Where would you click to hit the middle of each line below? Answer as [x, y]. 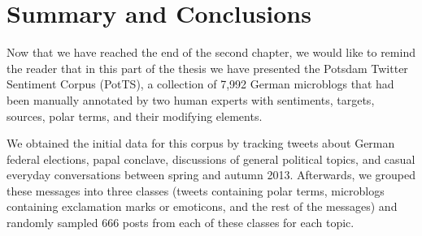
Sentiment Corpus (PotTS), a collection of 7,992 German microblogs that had [200, 84]
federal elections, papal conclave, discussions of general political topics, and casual [211, 159]
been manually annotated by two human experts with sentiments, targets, [191, 99]
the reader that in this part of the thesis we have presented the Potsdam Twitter [207, 68]
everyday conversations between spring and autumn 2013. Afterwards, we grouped [211, 175]
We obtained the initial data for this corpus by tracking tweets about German [201, 143]
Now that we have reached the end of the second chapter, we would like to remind [211, 52]
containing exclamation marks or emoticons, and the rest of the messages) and [202, 206]
